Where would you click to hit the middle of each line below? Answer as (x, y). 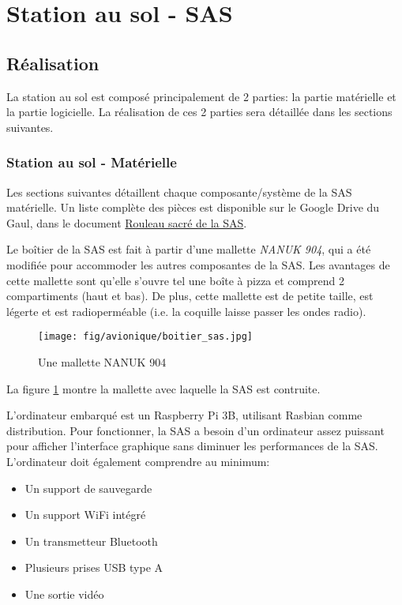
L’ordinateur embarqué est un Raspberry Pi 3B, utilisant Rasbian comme (184, 415)
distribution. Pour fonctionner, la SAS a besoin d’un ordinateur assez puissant (195, 430)
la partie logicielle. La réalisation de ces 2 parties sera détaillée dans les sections (199, 112)
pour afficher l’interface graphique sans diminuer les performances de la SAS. (192, 446)
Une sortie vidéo (64, 594)
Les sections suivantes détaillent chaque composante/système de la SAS (179, 192)
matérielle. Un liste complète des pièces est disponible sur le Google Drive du (193, 207)
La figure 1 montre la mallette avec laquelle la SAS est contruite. (163, 388)
